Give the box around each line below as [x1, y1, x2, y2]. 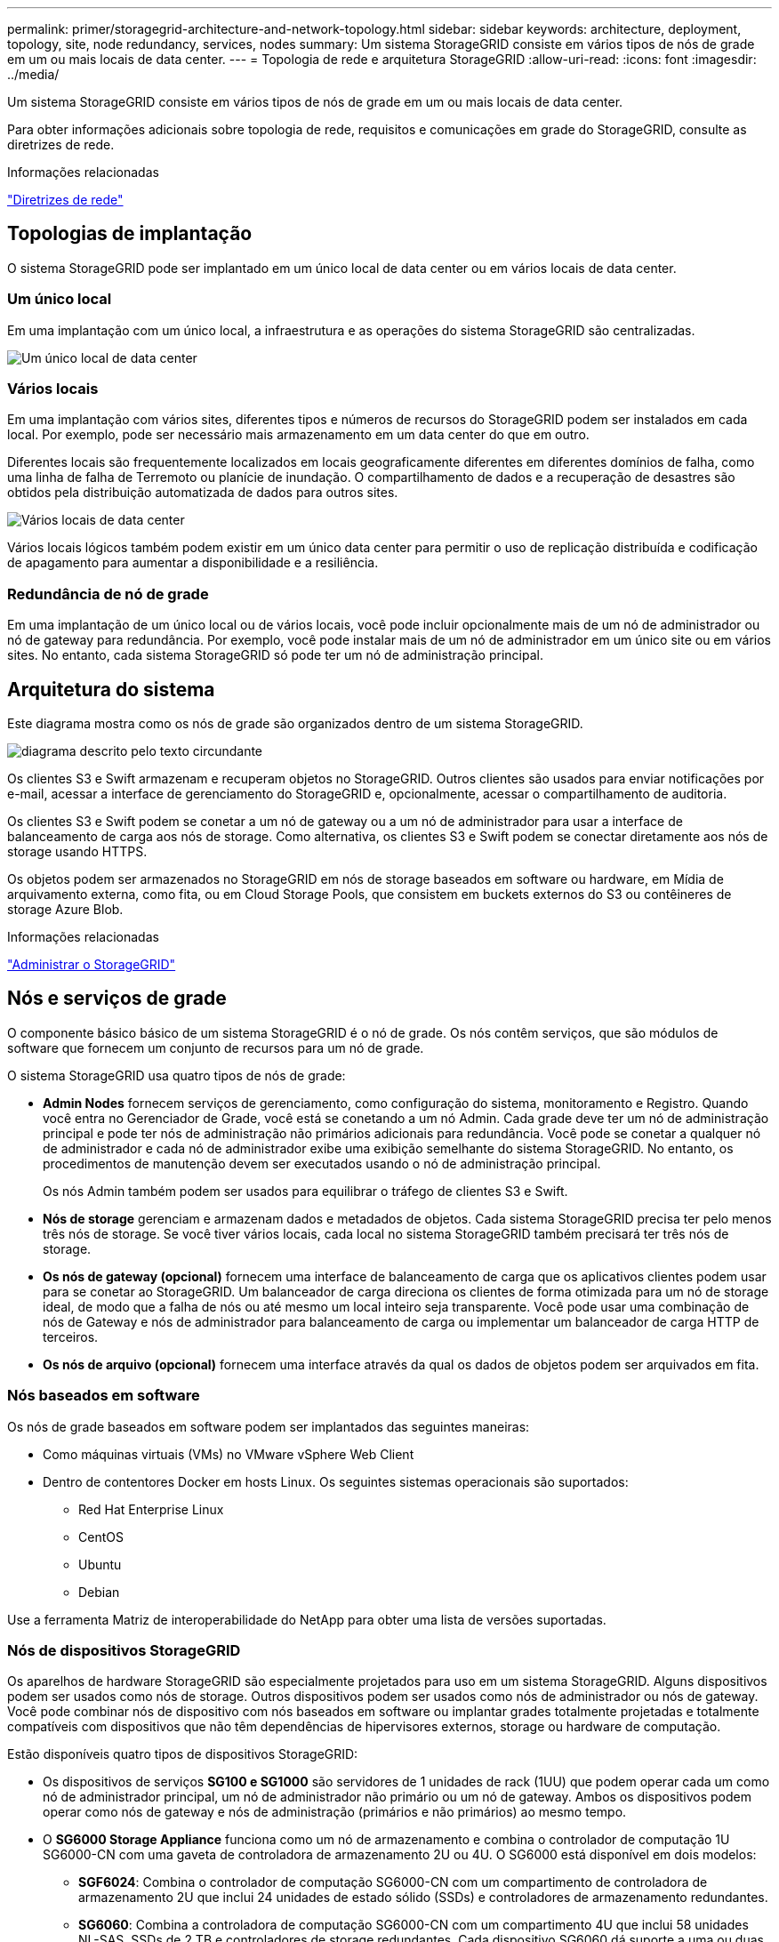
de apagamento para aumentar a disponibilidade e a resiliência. [7, 555, 379, 571]
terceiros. [43, 1328, 99, 1344]
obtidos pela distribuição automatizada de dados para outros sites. [7, 485, 398, 501]
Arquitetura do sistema [7, 678, 215, 701]
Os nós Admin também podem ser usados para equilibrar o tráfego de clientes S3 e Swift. [43, 1183, 568, 1199]
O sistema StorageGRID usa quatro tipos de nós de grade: [7, 1067, 346, 1083]
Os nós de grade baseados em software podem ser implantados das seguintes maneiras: [7, 1418, 530, 1434]
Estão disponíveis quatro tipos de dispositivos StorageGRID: [7, 1746, 358, 1762]
